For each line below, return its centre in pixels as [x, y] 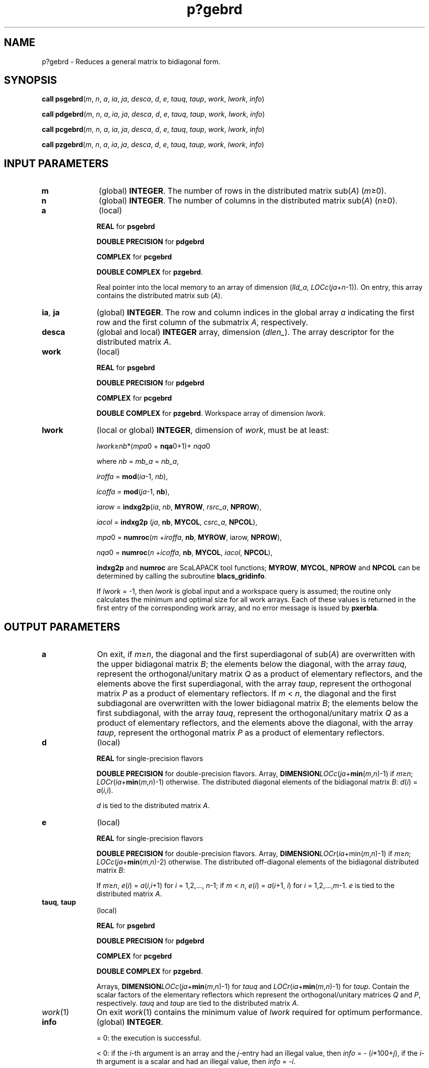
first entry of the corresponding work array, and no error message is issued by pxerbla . [238, 608]
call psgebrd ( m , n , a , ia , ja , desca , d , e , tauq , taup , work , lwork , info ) [153, 99]
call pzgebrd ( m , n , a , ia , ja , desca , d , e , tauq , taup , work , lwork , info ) [153, 145]
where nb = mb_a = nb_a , [138, 461]
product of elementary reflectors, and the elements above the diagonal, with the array [255, 723]
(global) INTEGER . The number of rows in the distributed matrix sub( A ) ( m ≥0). [242, 191]
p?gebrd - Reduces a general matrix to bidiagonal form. [131, 61]
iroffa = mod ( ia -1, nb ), [132, 477]
